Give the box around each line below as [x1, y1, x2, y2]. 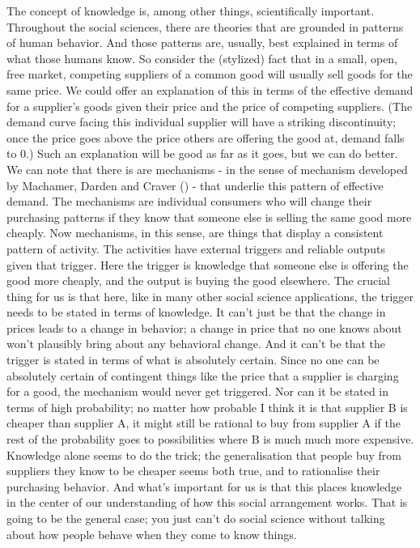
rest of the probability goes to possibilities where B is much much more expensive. [6, 431, 414, 448]
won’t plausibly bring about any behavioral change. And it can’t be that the [6, 335, 386, 352]
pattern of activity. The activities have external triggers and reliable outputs [6, 240, 385, 257]
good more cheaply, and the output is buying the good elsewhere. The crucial [6, 272, 390, 289]
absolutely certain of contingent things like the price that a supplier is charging [6, 367, 399, 384]
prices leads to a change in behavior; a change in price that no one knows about [6, 319, 402, 336]
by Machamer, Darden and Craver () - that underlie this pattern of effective [6, 176, 384, 193]
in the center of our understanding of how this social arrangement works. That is [6, 494, 408, 511]
